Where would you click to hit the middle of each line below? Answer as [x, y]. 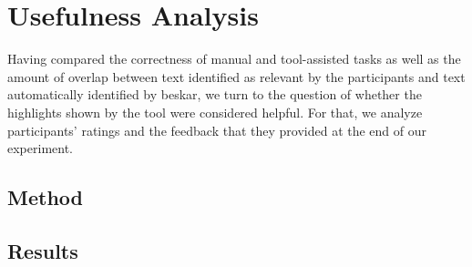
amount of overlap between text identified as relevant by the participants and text [236, 76]
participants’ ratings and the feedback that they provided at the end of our [217, 130]
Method [45, 197]
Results [43, 250]
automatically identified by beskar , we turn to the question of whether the [215, 94]
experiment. [40, 148]
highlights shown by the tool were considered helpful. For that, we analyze [215, 112]
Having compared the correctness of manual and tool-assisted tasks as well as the [234, 59]
